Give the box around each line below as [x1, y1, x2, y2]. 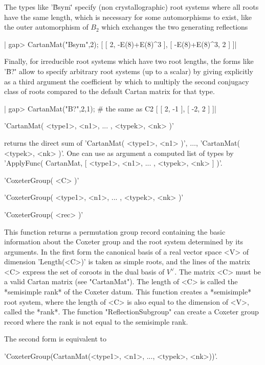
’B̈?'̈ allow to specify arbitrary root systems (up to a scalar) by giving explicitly [4, 65, 253, 76]
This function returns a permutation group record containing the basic [4, 226, 226, 237]
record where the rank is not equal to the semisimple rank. [4, 316, 188, 327]
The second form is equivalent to [4, 333, 107, 344]
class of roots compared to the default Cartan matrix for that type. [4, 86, 215, 97]
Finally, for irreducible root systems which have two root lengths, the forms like [4, 56, 254, 66]
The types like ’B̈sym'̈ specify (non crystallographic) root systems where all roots [4, 2, 259, 12]
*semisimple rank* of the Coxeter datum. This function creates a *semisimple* [4, 286, 252, 297]
